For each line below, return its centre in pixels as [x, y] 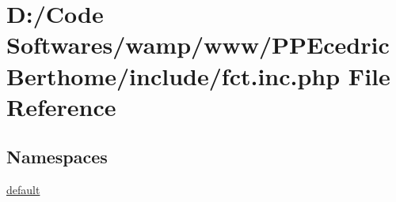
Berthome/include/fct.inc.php [173, 75]
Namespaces [57, 157]
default [23, 190]
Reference [61, 106]
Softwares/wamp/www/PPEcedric [198, 45]
